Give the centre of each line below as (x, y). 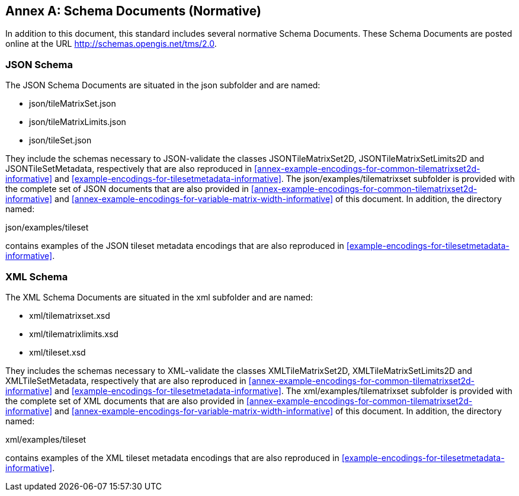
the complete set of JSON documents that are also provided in (127, 189)
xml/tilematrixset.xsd (70, 315)
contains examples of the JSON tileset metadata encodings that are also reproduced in (175, 246)
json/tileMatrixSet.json (73, 104)
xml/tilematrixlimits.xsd (74, 334)
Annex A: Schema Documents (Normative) (133, 11)
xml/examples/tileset (46, 439)
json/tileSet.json (60, 140)
